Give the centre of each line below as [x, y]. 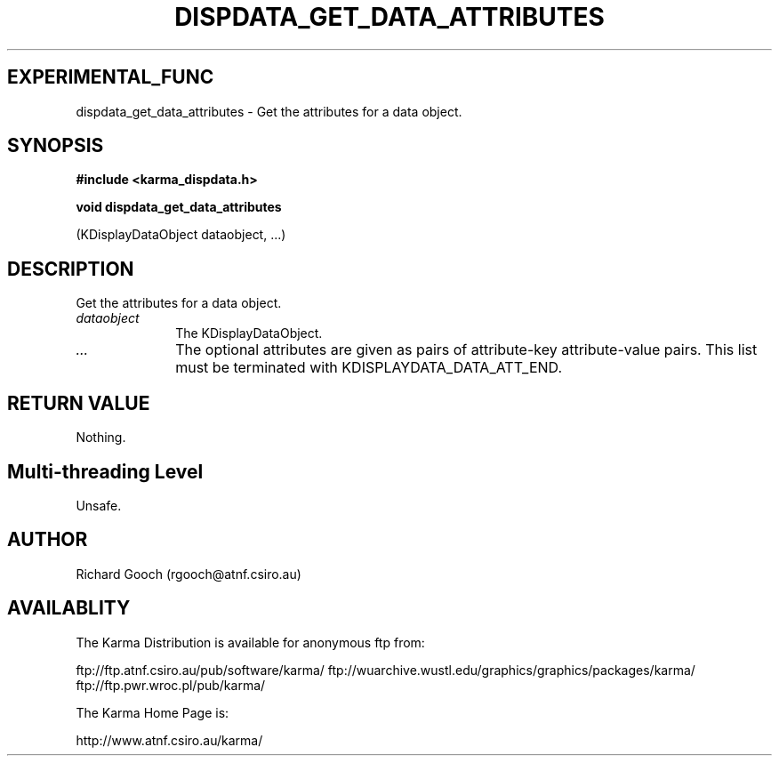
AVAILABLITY [69, 608]
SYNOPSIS [56, 146]
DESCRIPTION [71, 269]
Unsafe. [99, 505]
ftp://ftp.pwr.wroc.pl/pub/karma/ [171, 685]
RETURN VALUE [79, 403]
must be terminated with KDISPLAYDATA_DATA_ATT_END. [369, 368]
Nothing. [101, 438]
